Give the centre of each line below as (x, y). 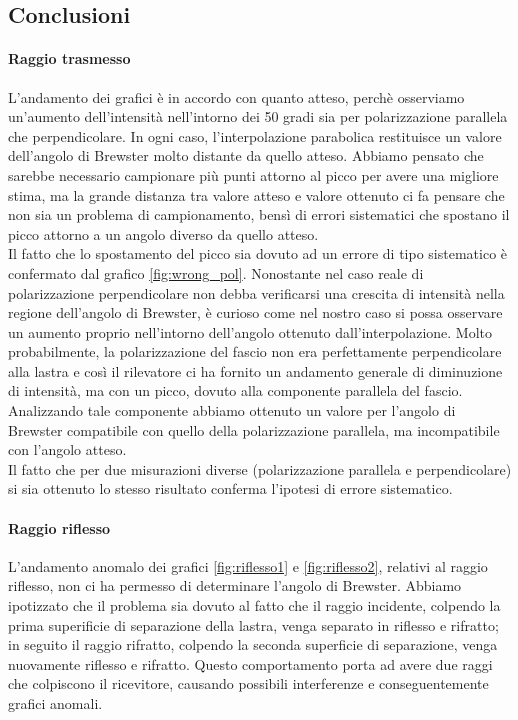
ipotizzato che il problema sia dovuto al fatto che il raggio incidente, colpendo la (254, 605)
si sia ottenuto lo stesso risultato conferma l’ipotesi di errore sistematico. (230, 488)
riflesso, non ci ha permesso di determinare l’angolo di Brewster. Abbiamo (235, 585)
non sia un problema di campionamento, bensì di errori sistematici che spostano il (259, 214)
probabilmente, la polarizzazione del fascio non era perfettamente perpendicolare (255, 351)
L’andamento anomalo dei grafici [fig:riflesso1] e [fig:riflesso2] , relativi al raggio (248, 565)
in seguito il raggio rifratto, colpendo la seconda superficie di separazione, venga (253, 644)
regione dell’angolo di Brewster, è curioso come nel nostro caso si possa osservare (255, 312)
